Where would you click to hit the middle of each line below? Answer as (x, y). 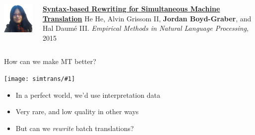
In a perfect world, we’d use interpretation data (88, 95)
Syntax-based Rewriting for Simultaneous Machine (131, 8)
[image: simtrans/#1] (40, 79)
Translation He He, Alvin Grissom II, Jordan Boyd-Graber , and (147, 18)
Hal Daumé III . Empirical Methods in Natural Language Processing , (145, 28)
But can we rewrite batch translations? (75, 128)
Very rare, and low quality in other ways (77, 111)
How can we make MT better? (50, 61)
